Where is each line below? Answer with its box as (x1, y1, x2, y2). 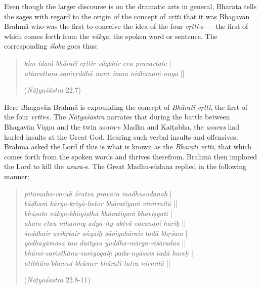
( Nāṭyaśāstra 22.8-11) (24, 274, 91, 285)
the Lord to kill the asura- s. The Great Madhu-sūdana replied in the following (4, 161, 246, 172)
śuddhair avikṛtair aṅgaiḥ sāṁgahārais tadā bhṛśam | (24, 227, 188, 238)
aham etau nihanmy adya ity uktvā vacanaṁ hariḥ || (24, 218, 186, 228)
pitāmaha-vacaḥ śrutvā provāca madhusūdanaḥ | (24, 188, 172, 198)
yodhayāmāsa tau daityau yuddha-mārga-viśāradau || (24, 237, 186, 248)
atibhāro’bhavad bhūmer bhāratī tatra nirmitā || (24, 257, 170, 268)
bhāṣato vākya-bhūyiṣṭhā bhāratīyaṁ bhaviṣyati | (24, 208, 172, 218)
